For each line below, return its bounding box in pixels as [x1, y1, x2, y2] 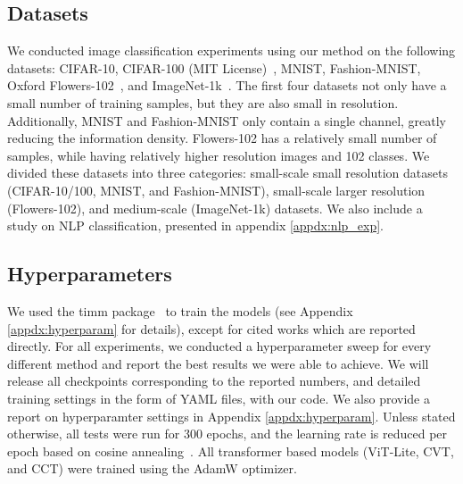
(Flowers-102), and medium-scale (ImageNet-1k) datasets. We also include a [7, 198, 423, 217]
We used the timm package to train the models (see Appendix [7, 301, 353, 320]
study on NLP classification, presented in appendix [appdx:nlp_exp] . [7, 216, 384, 235]
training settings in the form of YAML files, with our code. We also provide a [7, 388, 430, 407]
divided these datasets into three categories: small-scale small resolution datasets [7, 163, 448, 182]
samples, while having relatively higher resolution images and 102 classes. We [7, 146, 430, 164]
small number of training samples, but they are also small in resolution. [7, 93, 399, 112]
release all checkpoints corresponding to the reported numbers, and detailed [7, 371, 421, 390]
